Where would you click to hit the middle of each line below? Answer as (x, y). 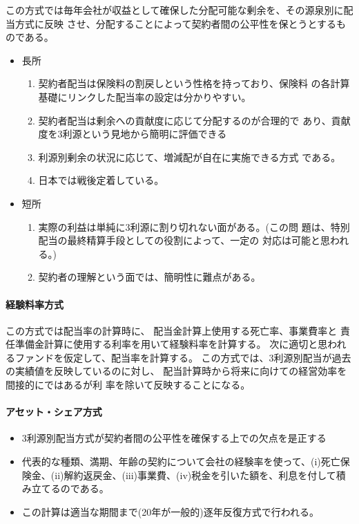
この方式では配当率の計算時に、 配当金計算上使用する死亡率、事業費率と (172, 330)
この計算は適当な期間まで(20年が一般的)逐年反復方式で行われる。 (170, 511)
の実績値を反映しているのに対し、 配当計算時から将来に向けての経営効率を (176, 371)
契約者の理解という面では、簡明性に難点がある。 (149, 277)
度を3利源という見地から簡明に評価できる (133, 134)
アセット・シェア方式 (54, 412)
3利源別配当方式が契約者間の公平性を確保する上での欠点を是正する (174, 438)
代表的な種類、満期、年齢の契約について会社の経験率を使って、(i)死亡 (181, 461)
